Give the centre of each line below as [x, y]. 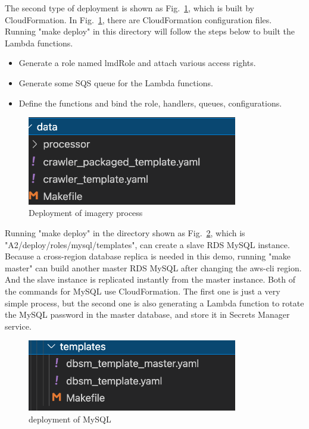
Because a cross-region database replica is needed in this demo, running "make [148, 256]
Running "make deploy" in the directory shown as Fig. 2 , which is [125, 233]
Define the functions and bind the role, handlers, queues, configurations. [150, 103]
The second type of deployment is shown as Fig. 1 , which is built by [130, 8]
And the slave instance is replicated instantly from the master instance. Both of [150, 279]
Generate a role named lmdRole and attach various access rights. [137, 63]
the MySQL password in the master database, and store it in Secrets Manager [147, 314]
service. [18, 326]
